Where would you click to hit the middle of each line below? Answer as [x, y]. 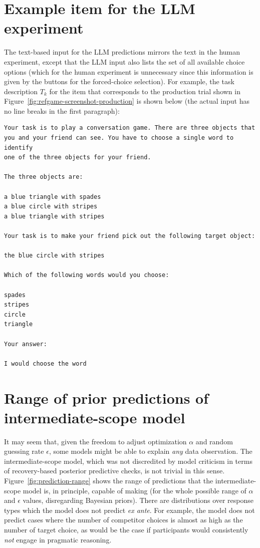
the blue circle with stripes [54, 256]
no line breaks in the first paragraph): [62, 110]
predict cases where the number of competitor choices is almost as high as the [123, 520]
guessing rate [24, 451]
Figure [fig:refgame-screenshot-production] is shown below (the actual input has [127, 101]
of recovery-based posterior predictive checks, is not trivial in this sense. [114, 471]
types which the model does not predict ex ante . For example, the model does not [129, 510]
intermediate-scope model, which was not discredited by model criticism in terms [128, 461]
